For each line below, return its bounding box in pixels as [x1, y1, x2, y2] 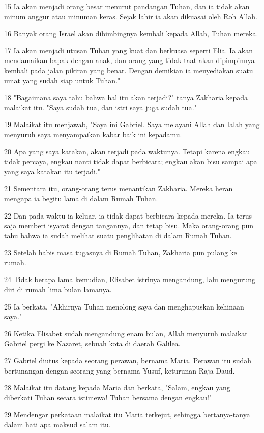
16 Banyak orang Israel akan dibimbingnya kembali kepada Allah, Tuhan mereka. [4, 28, 258, 39]
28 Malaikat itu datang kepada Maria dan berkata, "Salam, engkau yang [4, 382, 230, 393]
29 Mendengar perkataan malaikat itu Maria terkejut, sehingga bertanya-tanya [4, 409, 250, 420]
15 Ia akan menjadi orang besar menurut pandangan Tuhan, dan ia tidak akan [4, 1, 250, 11]
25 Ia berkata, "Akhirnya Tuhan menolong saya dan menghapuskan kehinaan [4, 301, 244, 312]
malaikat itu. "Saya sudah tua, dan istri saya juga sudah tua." [4, 102, 197, 112]
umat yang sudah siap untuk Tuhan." [4, 75, 121, 85]
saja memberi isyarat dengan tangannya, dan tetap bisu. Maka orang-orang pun [4, 220, 254, 231]
